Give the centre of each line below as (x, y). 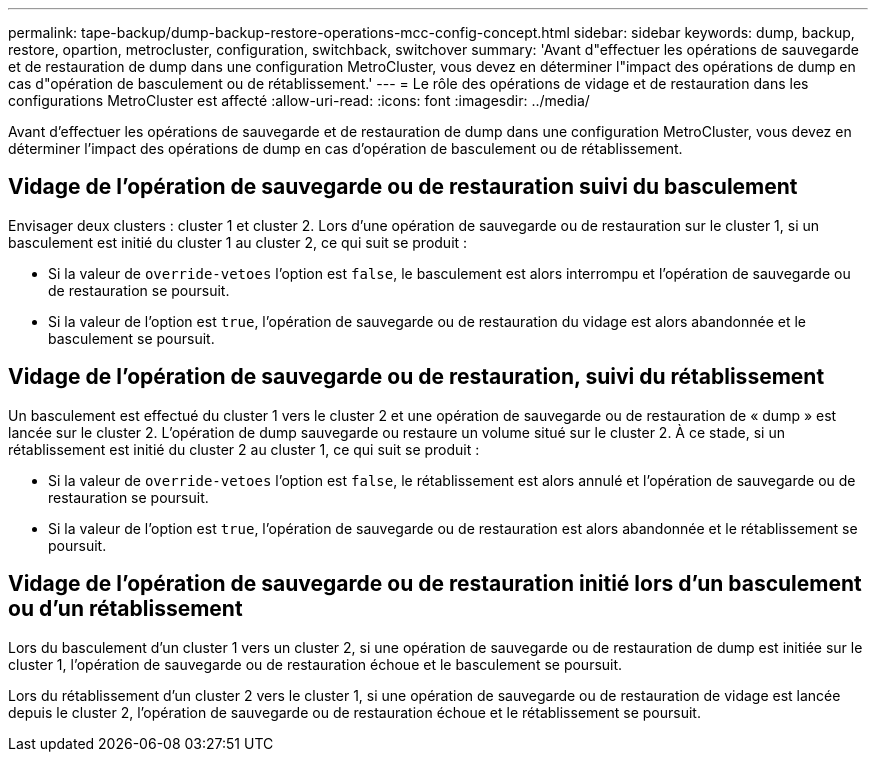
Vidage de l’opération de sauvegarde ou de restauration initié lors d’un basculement (435, 584)
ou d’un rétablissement (125, 609)
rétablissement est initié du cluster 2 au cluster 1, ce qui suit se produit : (244, 449)
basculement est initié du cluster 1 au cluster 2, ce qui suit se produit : (238, 242)
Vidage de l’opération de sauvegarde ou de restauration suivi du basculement (403, 187)
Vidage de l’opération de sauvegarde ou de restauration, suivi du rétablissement (416, 377)
